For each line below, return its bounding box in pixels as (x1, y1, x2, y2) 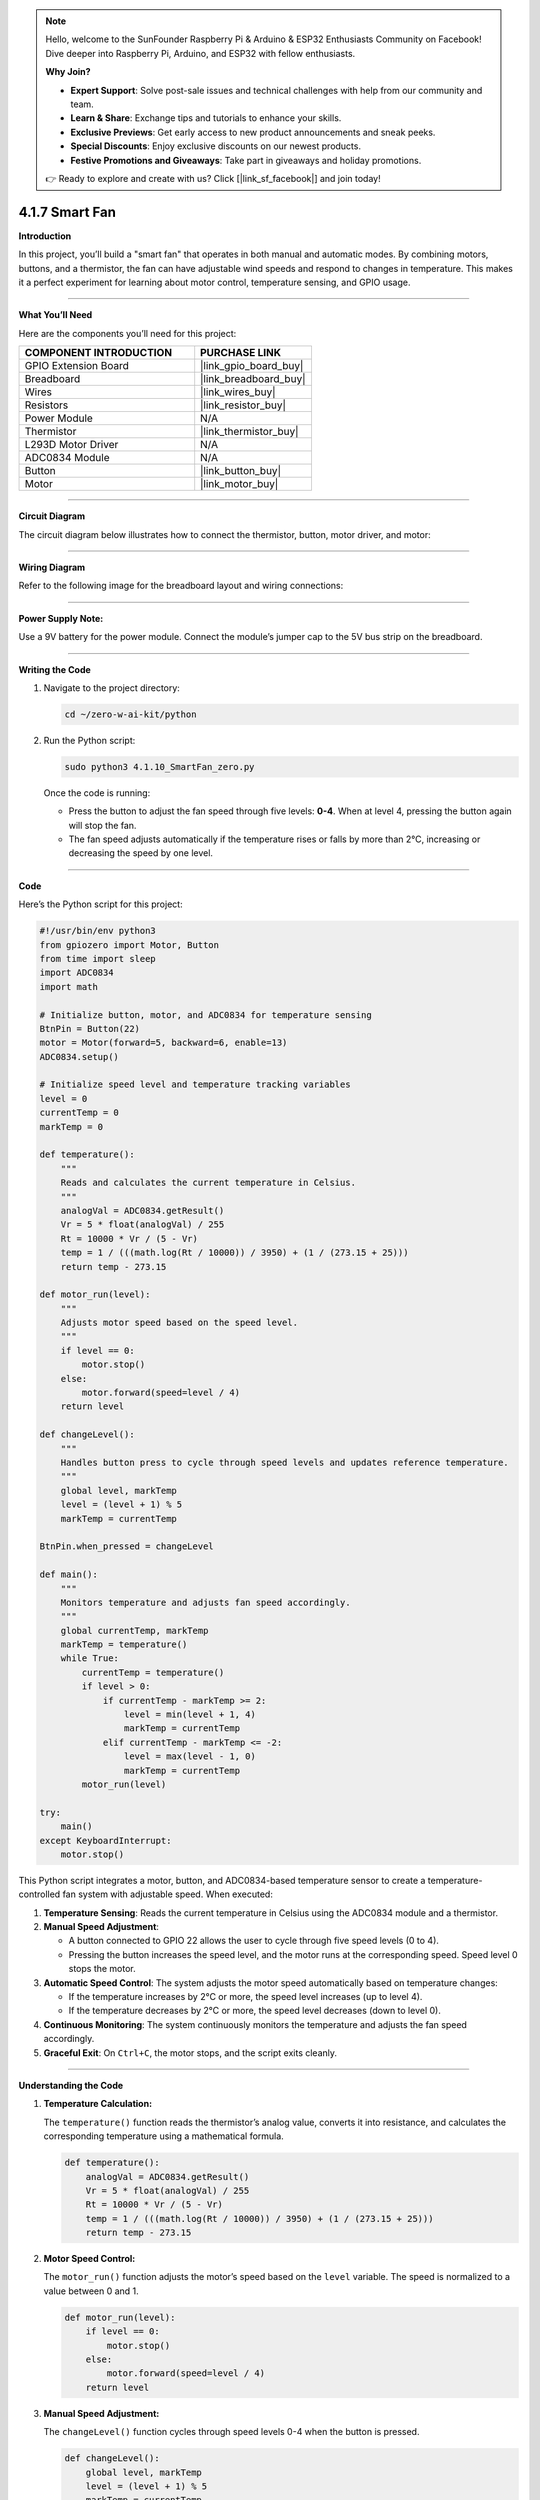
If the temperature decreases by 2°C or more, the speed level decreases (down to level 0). (68, 2005, 442, 2017)
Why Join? (45, 66, 91, 78)
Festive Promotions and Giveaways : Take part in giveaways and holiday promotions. (70, 154, 422, 166)
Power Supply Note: (18, 612, 104, 624)
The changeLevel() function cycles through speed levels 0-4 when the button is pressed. (43, 2426, 420, 2438)
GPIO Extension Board (24, 359, 130, 373)
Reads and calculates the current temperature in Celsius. (60, 1177, 357, 1189)
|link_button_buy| (200, 464, 282, 478)
